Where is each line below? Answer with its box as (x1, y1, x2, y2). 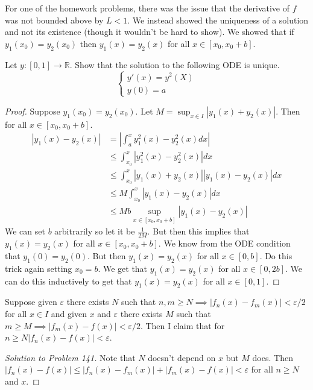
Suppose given (5, 295, 57, 308)
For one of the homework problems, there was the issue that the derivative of (5, 2, 289, 14)
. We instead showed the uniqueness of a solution (127, 13, 309, 26)
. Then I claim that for (140, 319, 225, 332)
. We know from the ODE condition (158, 237, 291, 250)
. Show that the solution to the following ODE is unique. (69, 58, 280, 71)
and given (51, 307, 87, 320)
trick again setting (5, 262, 72, 274)
